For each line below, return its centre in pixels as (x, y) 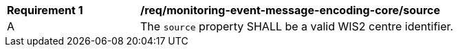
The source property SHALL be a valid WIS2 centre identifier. (297, 26)
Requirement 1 (45, 10)
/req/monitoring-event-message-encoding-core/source (291, 10)
